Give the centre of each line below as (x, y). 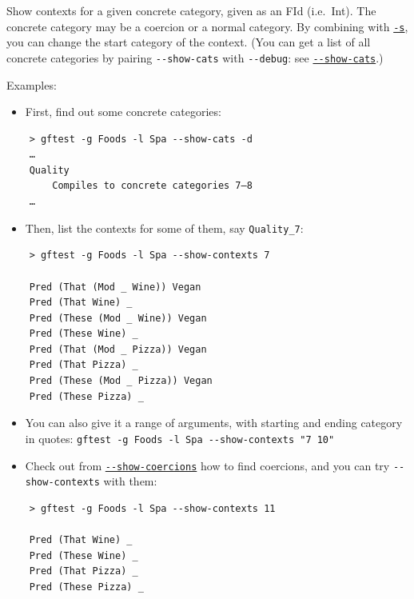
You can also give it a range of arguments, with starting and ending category (214, 423)
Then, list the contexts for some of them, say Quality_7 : (164, 228)
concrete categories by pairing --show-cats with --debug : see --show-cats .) (195, 57)
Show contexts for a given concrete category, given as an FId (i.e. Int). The (191, 10)
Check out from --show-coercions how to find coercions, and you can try (207, 465)
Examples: (32, 84)
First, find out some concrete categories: (123, 112)
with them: (130, 481)
